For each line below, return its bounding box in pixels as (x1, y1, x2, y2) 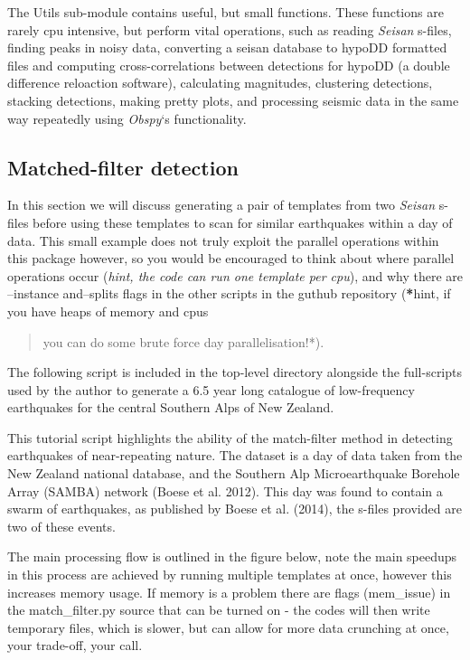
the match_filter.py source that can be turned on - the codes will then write (7, 600, 430, 619)
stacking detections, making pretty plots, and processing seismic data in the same (7, 90, 459, 109)
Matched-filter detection (7, 153, 239, 181)
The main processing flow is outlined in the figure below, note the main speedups (7, 547, 457, 566)
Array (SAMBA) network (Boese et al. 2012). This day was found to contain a (7, 481, 443, 500)
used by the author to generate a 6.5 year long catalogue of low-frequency (7, 380, 415, 399)
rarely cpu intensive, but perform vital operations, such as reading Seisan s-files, (7, 20, 452, 39)
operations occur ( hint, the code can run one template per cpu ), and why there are (7, 266, 463, 285)
